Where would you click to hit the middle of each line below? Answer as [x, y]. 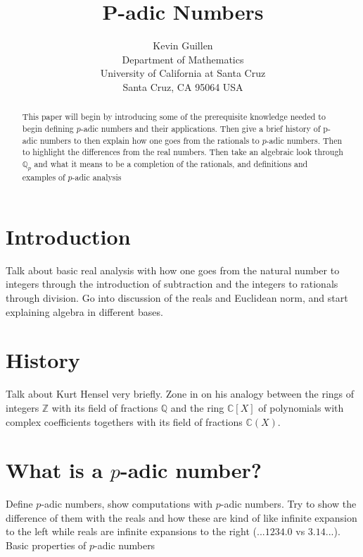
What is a [55, 470]
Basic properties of [46, 545]
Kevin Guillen [183, 45]
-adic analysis [97, 177]
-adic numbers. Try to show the [288, 504]
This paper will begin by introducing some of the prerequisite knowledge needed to [174, 117]
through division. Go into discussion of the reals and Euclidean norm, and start [177, 298]
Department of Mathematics [183, 59]
